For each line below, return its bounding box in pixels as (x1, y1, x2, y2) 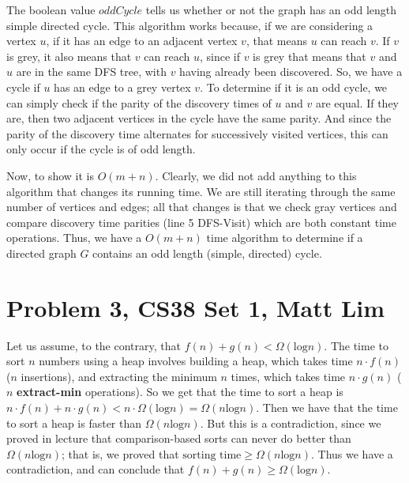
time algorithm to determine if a (206, 229, 363, 246)
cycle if (6, 78, 40, 95)
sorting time (182, 449, 242, 461)
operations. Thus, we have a (6, 229, 142, 246)
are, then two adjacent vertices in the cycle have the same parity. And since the (6, 110, 392, 126)
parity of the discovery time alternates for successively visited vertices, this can (6, 125, 388, 142)
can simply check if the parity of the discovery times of (6, 94, 272, 111)
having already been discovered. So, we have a (179, 63, 403, 80)
